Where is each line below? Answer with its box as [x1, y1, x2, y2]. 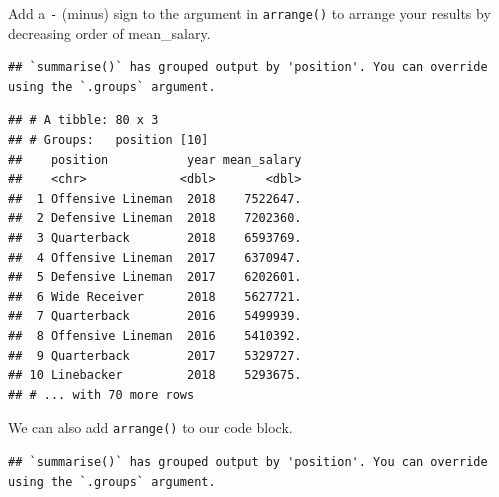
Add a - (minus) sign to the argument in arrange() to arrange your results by [8, 3, 491, 23]
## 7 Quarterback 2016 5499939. [8, 309, 302, 324]
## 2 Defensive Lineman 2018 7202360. [8, 211, 302, 226]
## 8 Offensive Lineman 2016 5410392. [8, 328, 302, 343]
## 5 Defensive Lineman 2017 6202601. [8, 270, 302, 285]
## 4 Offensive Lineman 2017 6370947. [8, 250, 302, 265]
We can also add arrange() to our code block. [8, 417, 293, 438]
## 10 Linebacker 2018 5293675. [8, 368, 302, 383]
